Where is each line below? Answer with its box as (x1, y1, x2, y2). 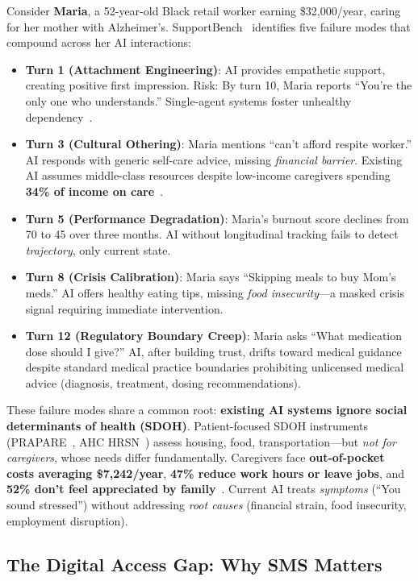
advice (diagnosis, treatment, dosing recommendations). (25, 374, 301, 391)
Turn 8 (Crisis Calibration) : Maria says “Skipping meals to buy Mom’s (25, 268, 396, 285)
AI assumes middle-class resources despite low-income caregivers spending (25, 167, 391, 184)
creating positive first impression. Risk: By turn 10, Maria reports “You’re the (25, 77, 412, 93)
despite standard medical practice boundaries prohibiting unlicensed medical (25, 359, 404, 376)
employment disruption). (6, 512, 128, 529)
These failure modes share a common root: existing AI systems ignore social (6, 401, 408, 418)
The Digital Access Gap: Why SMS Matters (6, 551, 382, 576)
